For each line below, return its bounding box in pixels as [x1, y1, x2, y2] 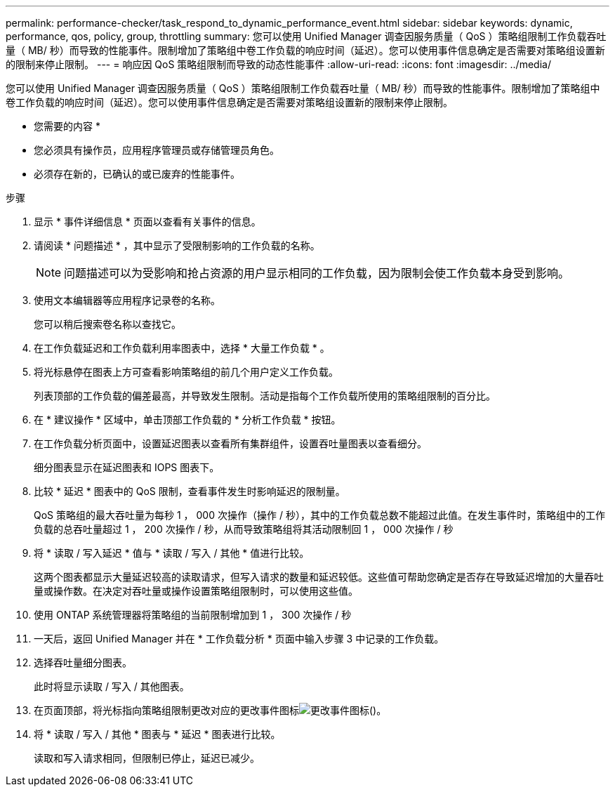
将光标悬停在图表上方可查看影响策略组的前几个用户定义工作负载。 [34, 366, 338, 378]
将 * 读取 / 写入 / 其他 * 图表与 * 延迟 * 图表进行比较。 [34, 728, 281, 740]
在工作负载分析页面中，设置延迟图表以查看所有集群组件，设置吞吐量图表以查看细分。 [34, 437, 427, 449]
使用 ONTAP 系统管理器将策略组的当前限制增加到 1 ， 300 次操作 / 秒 [34, 609, 352, 621]
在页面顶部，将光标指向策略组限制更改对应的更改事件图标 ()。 [34, 704, 387, 716]
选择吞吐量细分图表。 [34, 656, 132, 668]
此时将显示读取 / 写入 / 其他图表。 [34, 680, 190, 692]
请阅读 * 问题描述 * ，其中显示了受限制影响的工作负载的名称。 [34, 239, 320, 251]
